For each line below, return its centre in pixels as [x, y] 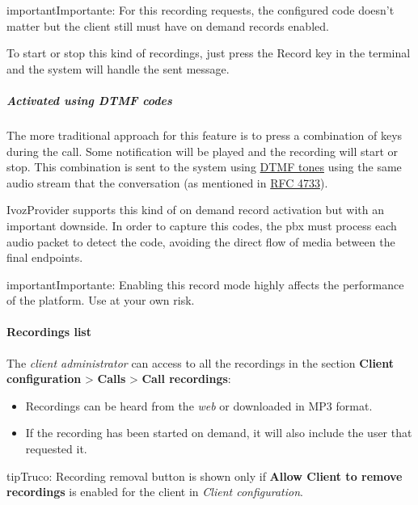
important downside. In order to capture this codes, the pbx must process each [202, 225]
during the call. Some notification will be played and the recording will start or [203, 151]
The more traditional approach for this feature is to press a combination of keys [205, 135]
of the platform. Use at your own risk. [101, 300]
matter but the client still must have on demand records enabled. [168, 25]
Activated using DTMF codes [89, 100]
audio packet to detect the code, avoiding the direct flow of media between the [201, 241]
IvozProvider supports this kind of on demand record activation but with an [195, 210]
